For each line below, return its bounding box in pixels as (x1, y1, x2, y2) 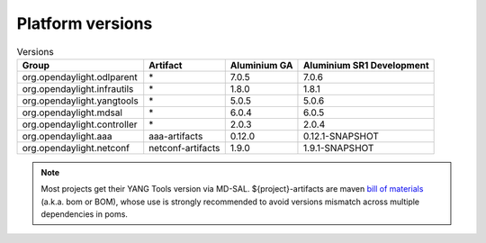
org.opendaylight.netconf (22, 141, 130, 154)
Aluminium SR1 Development (302, 58, 429, 71)
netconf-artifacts (148, 141, 220, 154)
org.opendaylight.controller (22, 118, 139, 130)
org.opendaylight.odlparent (22, 70, 139, 83)
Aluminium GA (229, 58, 293, 71)
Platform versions (16, 13, 153, 33)
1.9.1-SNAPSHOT (302, 141, 374, 154)
